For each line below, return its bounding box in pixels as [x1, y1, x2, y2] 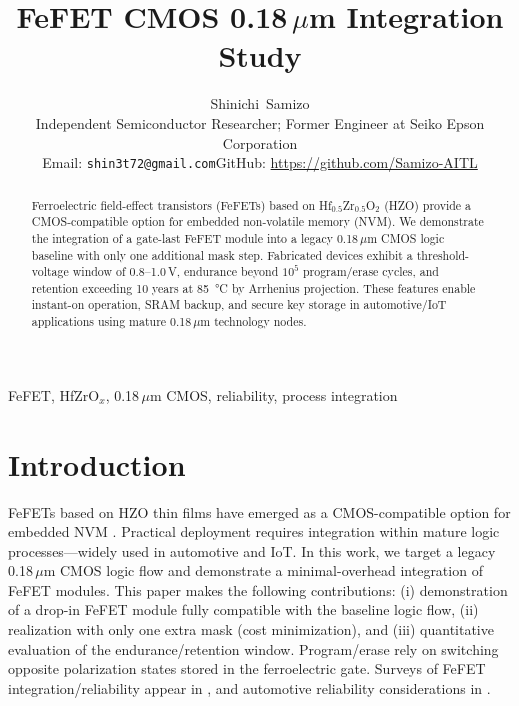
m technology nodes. [200, 313, 307, 330]
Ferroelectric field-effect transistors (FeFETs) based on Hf [31, 196, 332, 213]
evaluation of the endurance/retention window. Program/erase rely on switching [8, 638, 499, 659]
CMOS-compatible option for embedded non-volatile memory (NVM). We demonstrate [31, 213, 484, 230]
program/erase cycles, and [302, 263, 439, 280]
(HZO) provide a [384, 196, 472, 213]
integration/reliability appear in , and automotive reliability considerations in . [8, 677, 491, 698]
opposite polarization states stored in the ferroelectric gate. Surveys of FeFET [8, 658, 486, 679]
